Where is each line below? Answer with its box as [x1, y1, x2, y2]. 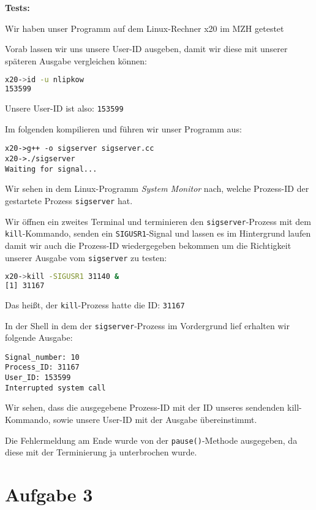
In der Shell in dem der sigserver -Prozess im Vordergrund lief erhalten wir [5, 319, 290, 332]
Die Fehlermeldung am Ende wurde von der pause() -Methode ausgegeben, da [5, 433, 298, 446]
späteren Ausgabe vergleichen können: [5, 54, 148, 67]
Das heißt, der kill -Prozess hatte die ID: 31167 [5, 298, 185, 311]
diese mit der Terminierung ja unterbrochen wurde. [5, 446, 197, 459]
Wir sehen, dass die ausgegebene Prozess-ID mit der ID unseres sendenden [5, 401, 285, 414]
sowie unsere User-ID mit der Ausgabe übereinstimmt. [53, 413, 257, 426]
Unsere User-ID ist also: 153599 [5, 102, 124, 115]
